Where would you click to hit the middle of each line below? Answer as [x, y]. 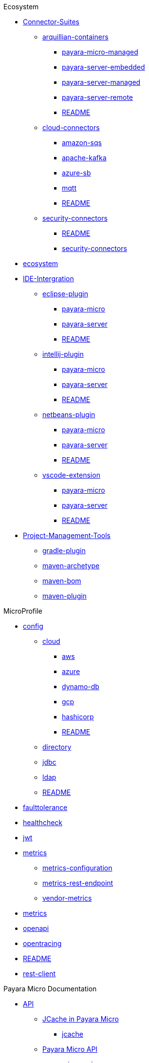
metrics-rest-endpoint [78, 883]
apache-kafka [84, 158]
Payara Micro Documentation [50, 989]
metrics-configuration [77, 868]
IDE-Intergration [48, 279]
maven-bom [62, 581]
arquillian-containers [75, 37]
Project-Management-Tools [67, 535]
